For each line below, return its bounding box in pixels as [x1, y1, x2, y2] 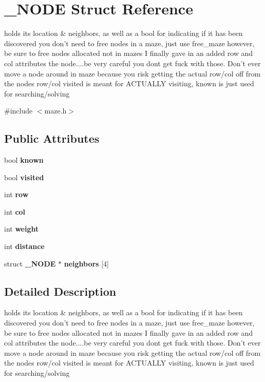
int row [4, 189, 29, 200]
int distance [4, 241, 45, 252]
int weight [4, 223, 39, 234]
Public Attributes [4, 130, 100, 146]
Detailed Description [4, 283, 117, 299]
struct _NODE [4, 258, 56, 269]
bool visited [4, 171, 44, 182]
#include [4, 105, 33, 116]
